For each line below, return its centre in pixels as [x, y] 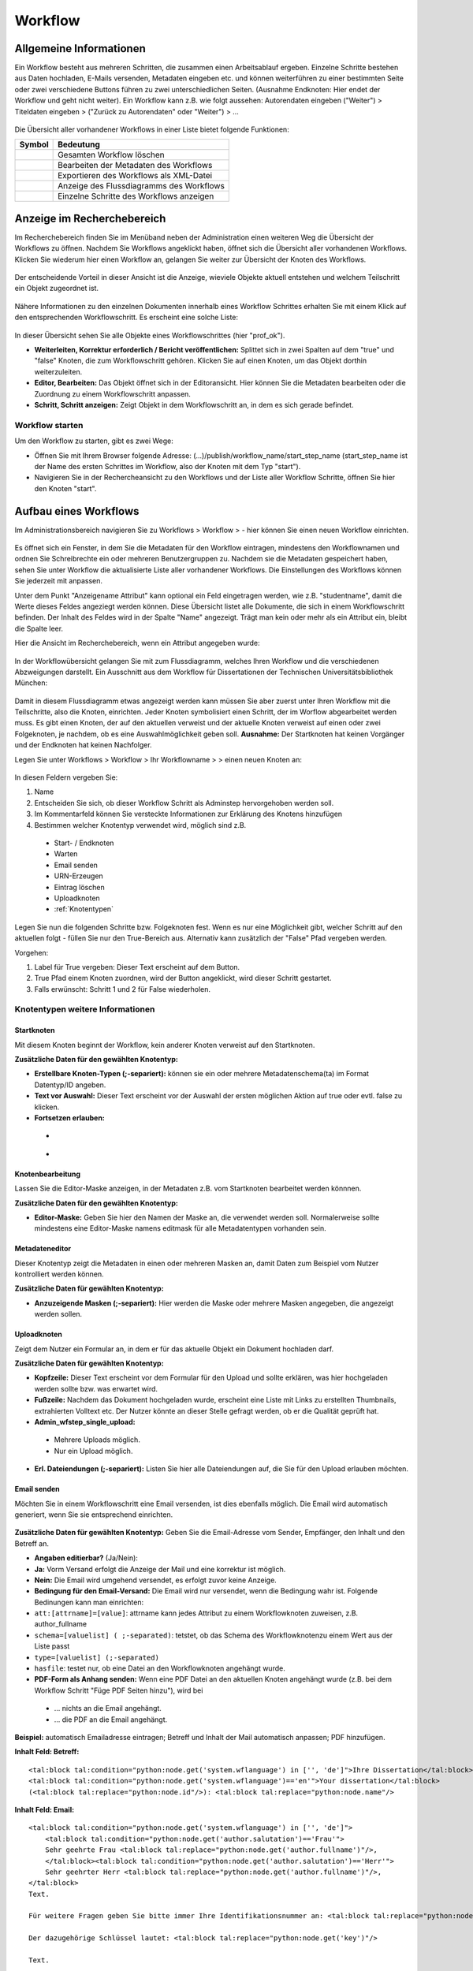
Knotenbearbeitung [48, 1174]
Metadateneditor [43, 1249]
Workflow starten [49, 425]
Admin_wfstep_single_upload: [85, 1422]
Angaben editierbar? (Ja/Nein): [86, 1558]
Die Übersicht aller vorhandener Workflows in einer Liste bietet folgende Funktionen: [152, 129]
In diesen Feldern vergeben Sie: [66, 777]
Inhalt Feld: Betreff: [47, 1752]
